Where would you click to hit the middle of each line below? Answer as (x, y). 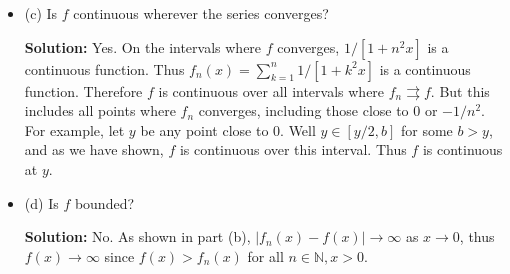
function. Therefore (83, 90)
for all (265, 255)
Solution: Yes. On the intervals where (143, 46)
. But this (460, 90)
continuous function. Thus (104, 68)
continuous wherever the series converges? (201, 13)
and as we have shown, (94, 149)
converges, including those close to (303, 110)
